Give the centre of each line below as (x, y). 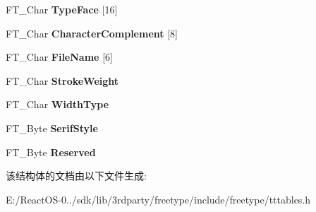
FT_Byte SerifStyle (52, 128)
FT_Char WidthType (57, 104)
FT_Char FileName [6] (59, 57)
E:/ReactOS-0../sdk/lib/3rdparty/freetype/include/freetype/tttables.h (158, 199)
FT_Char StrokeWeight (62, 80)
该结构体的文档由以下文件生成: (76, 176)
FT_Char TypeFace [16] (62, 9)
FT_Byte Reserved (51, 152)
